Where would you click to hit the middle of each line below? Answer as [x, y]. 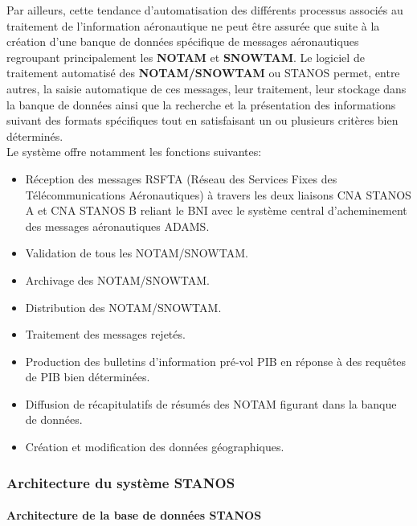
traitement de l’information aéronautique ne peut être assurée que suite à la [193, 25]
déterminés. [35, 136]
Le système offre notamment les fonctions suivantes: [134, 152]
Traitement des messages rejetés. [105, 334]
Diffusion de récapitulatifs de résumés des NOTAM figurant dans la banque [211, 403]
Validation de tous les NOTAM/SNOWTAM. [137, 253]
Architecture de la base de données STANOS [134, 515]
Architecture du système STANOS [121, 482]
